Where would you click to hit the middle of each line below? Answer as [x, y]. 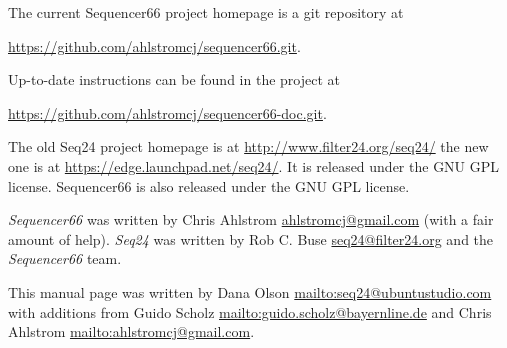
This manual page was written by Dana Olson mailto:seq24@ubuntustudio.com [250, 291]
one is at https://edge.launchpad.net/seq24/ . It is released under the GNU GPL [254, 165]
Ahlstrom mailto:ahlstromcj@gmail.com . [131, 331]
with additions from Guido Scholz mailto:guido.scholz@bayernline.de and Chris [250, 311]
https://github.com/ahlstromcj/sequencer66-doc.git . [167, 112]
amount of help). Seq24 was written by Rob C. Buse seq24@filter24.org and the [251, 238]
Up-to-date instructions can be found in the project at [174, 79]
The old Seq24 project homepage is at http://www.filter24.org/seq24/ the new [248, 146]
